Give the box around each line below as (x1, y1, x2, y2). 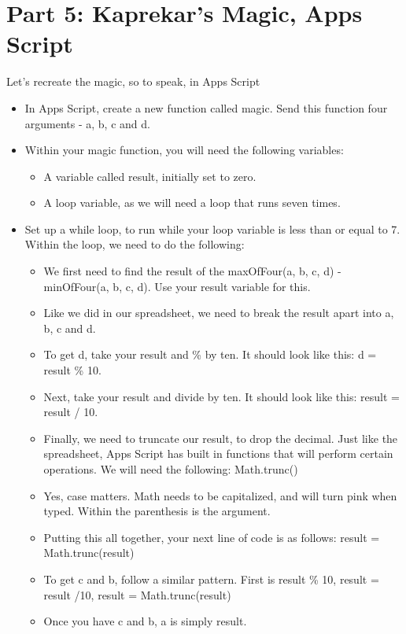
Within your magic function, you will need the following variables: (24, 142, 344, 158)
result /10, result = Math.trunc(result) (43, 586, 231, 603)
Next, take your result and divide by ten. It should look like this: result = (43, 388, 400, 404)
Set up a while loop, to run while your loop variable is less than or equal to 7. (24, 220, 400, 237)
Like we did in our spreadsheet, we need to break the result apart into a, (43, 304, 394, 321)
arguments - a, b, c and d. (24, 115, 150, 131)
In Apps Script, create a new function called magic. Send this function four (24, 99, 388, 116)
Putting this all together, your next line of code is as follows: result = (43, 529, 380, 545)
